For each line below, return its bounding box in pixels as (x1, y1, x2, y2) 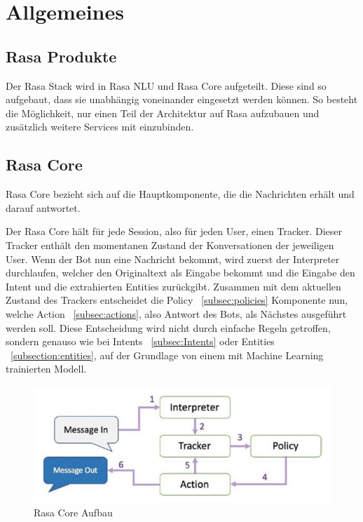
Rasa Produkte (6, 45, 117, 67)
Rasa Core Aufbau (34, 505, 113, 520)
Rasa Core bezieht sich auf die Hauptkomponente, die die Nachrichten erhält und (6, 187, 355, 201)
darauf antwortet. (6, 200, 81, 215)
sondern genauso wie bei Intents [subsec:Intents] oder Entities (6, 334, 275, 349)
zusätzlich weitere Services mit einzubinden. (6, 119, 194, 134)
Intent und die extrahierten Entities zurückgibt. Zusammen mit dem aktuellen (6, 279, 341, 293)
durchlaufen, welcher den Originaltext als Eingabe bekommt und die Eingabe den (6, 265, 355, 280)
